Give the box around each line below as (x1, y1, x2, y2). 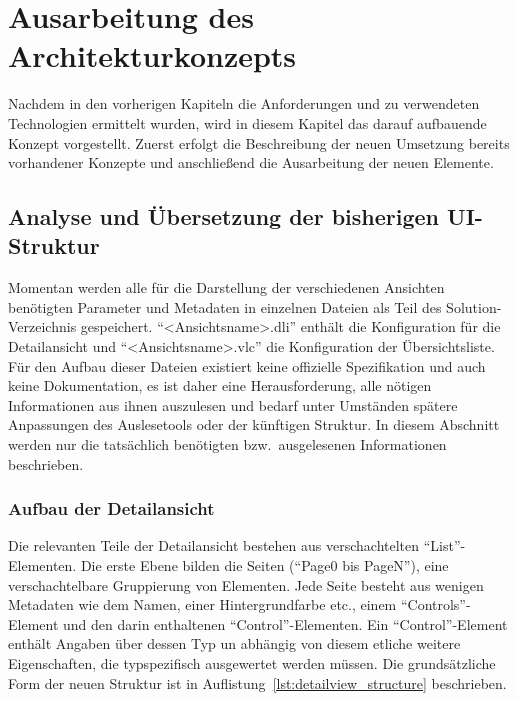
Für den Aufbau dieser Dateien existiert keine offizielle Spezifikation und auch (8, 355, 486, 376)
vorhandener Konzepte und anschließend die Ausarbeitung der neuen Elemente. (8, 152, 494, 173)
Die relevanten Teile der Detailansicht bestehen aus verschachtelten (8, 535, 420, 556)
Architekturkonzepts (8, 35, 297, 76)
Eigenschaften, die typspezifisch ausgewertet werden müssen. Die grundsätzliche (8, 653, 496, 673)
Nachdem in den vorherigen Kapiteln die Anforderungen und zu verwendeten (8, 93, 480, 114)
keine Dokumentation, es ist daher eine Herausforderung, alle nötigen (8, 375, 432, 396)
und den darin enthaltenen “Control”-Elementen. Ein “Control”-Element (63, 613, 508, 634)
